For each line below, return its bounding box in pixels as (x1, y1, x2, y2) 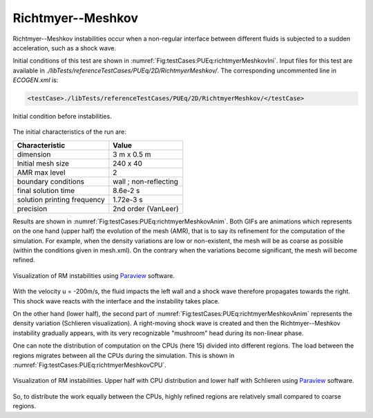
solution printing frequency (17, 195, 105, 204)
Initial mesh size (17, 159, 69, 168)
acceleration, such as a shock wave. (12, 43, 117, 52)
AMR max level (17, 168, 66, 177)
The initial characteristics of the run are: (12, 128, 127, 136)
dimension (17, 149, 51, 159)
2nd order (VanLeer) (113, 203, 179, 213)
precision (17, 203, 48, 213)
